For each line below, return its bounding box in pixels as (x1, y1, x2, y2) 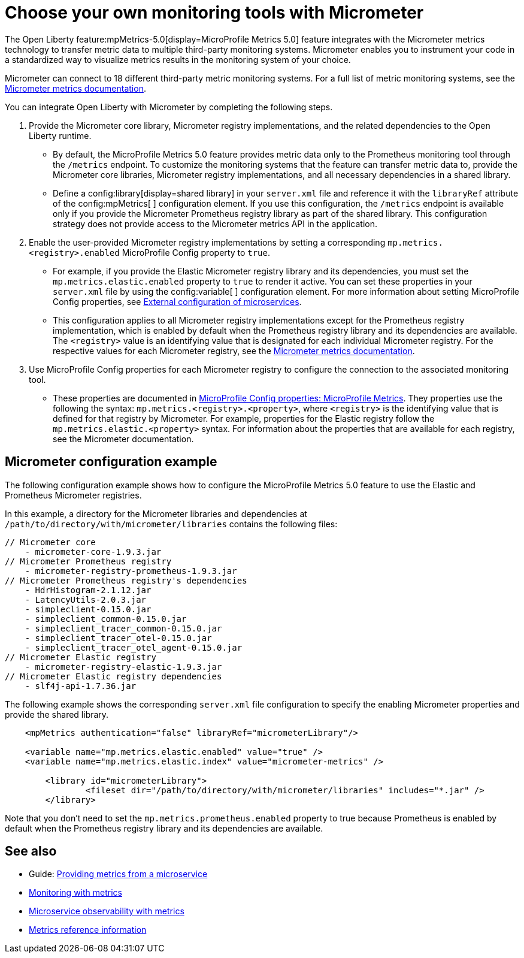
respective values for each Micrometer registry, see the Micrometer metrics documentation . (53, 345, 415, 356)
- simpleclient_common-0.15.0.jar (25, 614, 187, 624)
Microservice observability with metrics (29, 906, 184, 917)
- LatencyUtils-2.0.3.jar (25, 594, 147, 605)
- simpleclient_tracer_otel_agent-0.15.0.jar (25, 642, 243, 652)
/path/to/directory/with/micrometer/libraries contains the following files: (5, 518, 338, 529)
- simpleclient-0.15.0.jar (25, 604, 152, 614)
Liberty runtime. (29, 130, 92, 141)
